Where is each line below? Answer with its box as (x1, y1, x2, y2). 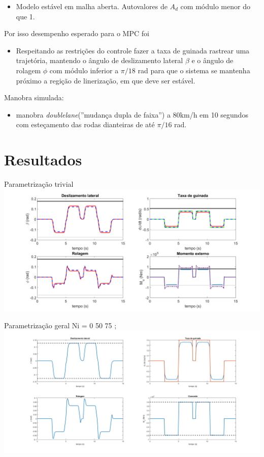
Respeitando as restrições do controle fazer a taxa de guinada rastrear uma (16, 45, 250, 55)
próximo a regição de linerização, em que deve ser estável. (16, 75, 195, 85)
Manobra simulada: (4, 92, 64, 103)
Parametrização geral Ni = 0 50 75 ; (4, 320, 117, 331)
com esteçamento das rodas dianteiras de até (16, 119, 155, 130)
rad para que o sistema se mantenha (138, 65, 250, 75)
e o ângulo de (191, 55, 234, 66)
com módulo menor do (180, 1, 250, 11)
